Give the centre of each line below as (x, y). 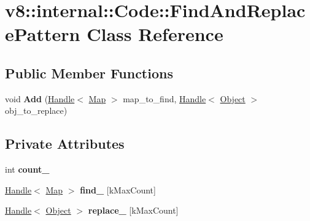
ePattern (43, 34)
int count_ (27, 169)
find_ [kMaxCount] (118, 189)
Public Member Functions (89, 73)
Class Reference (155, 34)
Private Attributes (65, 144)
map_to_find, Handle (165, 98)
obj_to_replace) (36, 110)
